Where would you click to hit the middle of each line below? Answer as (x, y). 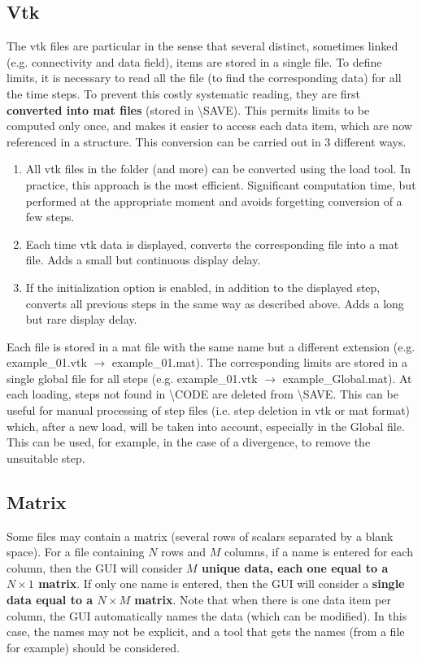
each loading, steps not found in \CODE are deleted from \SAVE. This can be (202, 394)
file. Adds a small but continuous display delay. (143, 260)
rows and (184, 552)
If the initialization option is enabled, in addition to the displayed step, (203, 287)
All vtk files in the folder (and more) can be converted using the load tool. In (218, 169)
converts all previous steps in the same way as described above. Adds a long (215, 303)
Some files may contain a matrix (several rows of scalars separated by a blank (200, 536)
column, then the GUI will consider (95, 567)
